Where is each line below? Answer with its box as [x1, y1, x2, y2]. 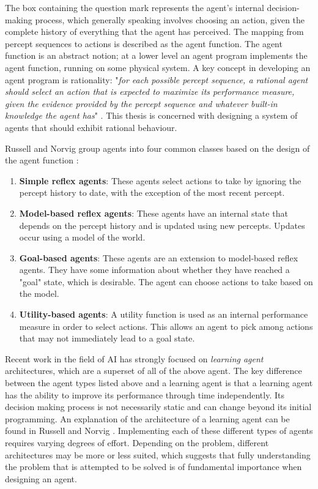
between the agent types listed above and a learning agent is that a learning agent [5, 376, 313, 389]
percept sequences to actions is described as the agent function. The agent [5, 37, 283, 50]
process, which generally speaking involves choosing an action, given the [35, 13, 305, 26]
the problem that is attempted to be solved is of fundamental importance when [5, 460, 302, 473]
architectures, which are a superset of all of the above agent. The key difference [5, 364, 302, 377]
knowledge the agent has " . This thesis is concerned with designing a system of [5, 109, 298, 122]
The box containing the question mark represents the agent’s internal [5, 1, 264, 13]
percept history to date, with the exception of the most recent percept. [19, 186, 285, 199]
